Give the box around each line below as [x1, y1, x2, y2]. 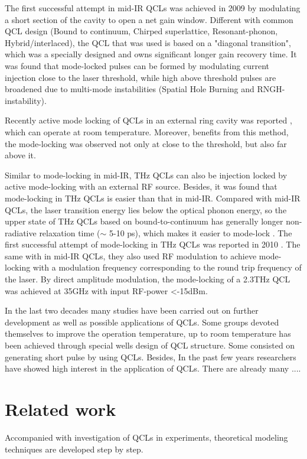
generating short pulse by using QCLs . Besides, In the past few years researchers [5, 350, 296, 363]
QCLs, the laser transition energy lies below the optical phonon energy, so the [5, 203, 287, 216]
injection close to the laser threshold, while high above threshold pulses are [5, 71, 276, 83]
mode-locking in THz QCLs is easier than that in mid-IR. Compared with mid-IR [5, 191, 301, 204]
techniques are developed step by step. [5, 442, 143, 455]
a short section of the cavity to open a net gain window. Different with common [5, 13, 293, 25]
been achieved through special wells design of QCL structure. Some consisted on [5, 339, 295, 351]
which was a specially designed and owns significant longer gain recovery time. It [5, 48, 297, 60]
